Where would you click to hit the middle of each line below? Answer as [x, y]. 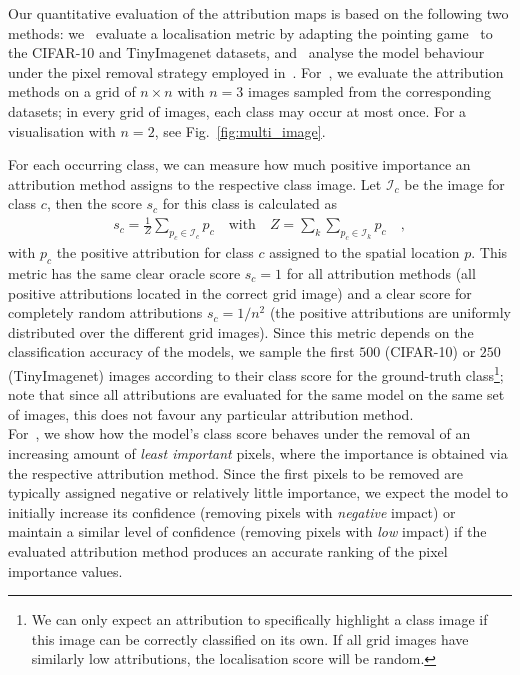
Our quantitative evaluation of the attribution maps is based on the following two [258, 13]
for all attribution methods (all [381, 273]
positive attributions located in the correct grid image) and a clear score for [240, 292]
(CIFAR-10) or [430, 351]
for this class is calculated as [250, 203]
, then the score [94, 203]
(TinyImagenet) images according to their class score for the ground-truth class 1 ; [256, 373]
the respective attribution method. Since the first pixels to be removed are [236, 472]
